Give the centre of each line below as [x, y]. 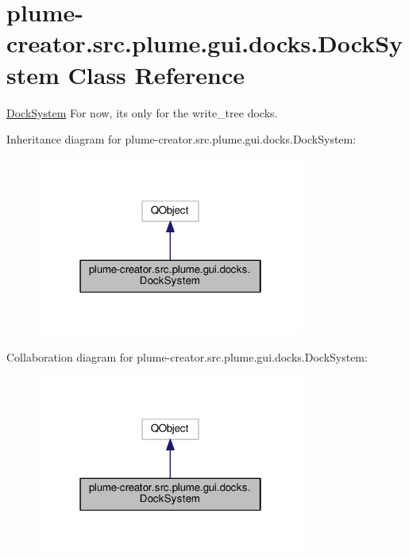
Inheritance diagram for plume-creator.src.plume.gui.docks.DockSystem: [181, 139]
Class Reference [156, 74]
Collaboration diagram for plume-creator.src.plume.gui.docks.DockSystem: [187, 356]
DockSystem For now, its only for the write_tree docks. [142, 112]
